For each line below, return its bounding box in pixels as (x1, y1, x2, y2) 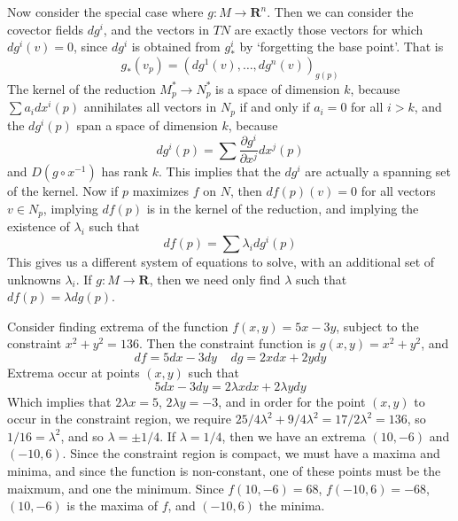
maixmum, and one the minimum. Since (7, 478, 224, 497)
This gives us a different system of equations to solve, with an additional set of (7, 253, 435, 271)
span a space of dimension (76, 115, 218, 134)
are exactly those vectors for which (234, 19, 423, 38)
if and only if (239, 97, 310, 116)
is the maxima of (66, 496, 159, 515)
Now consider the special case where (7, 3, 204, 20)
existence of (7, 217, 70, 236)
